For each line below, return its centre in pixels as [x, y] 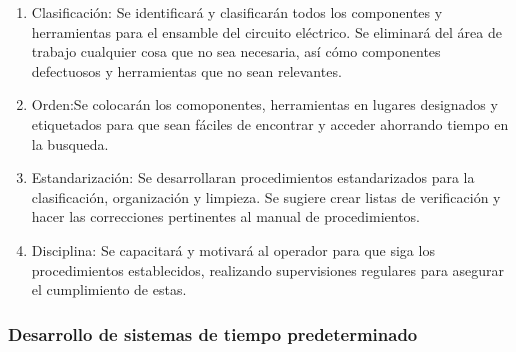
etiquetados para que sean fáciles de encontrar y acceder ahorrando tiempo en [270, 123]
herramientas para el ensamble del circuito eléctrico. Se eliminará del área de [266, 31]
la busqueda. [70, 143]
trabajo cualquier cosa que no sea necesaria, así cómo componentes [236, 51]
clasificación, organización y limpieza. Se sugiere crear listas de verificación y [266, 196]
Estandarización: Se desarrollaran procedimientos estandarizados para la [253, 177]
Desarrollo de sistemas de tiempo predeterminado [213, 333]
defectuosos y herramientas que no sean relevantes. [186, 70]
